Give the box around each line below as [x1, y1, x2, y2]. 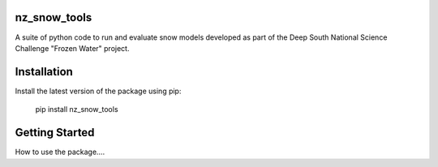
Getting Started [15, 126, 95, 139]
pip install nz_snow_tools [35, 105, 118, 114]
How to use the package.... [15, 147, 105, 157]
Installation [15, 65, 73, 79]
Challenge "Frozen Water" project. [15, 43, 130, 53]
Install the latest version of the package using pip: [15, 86, 182, 96]
